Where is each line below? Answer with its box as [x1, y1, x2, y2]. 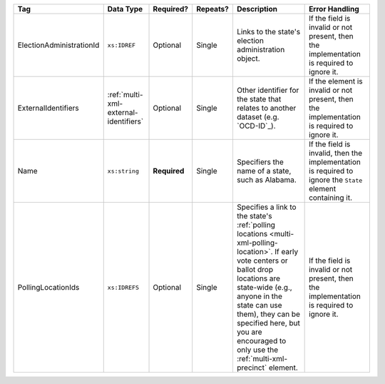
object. [236, 54, 260, 64]
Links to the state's [236, 27, 301, 36]
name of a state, [236, 166, 292, 176]
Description [236, 4, 278, 14]
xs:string [107, 167, 139, 175]
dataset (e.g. [236, 112, 279, 121]
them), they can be [236, 309, 301, 319]
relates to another [236, 103, 297, 113]
